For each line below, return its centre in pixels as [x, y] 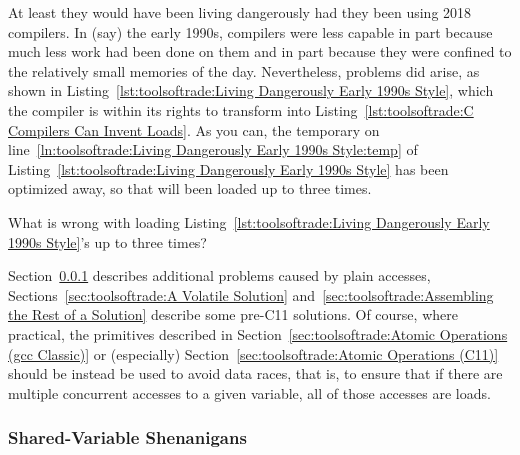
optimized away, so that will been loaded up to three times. [190, 188]
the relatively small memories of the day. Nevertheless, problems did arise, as [244, 70]
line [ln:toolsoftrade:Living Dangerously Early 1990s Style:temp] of [213, 149]
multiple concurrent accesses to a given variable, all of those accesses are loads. [249, 392]
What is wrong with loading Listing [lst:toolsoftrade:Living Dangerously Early [249, 221]
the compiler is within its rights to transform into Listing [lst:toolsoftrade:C [241, 109]
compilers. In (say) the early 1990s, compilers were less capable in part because [250, 31]
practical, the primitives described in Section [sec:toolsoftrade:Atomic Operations [258, 333]
